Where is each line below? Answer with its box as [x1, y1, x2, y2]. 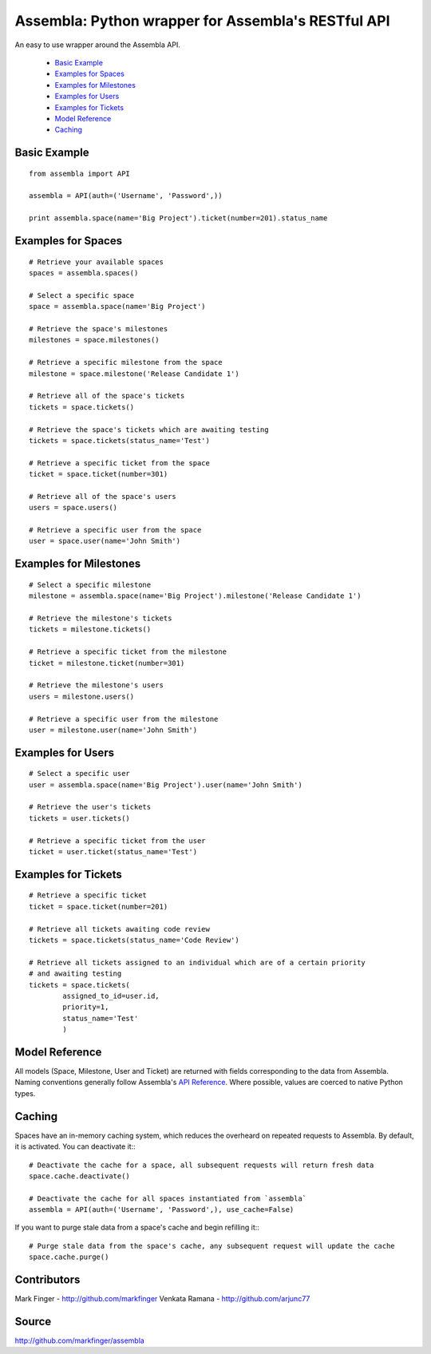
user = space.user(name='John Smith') [29, 536, 181, 546]
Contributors [14, 1273, 81, 1287]
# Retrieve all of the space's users [29, 492, 177, 501]
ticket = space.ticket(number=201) [29, 902, 168, 911]
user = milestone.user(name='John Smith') [29, 725, 198, 734]
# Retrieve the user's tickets [29, 802, 152, 812]
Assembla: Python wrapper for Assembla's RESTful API [14, 12, 390, 30]
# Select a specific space [29, 291, 135, 299]
